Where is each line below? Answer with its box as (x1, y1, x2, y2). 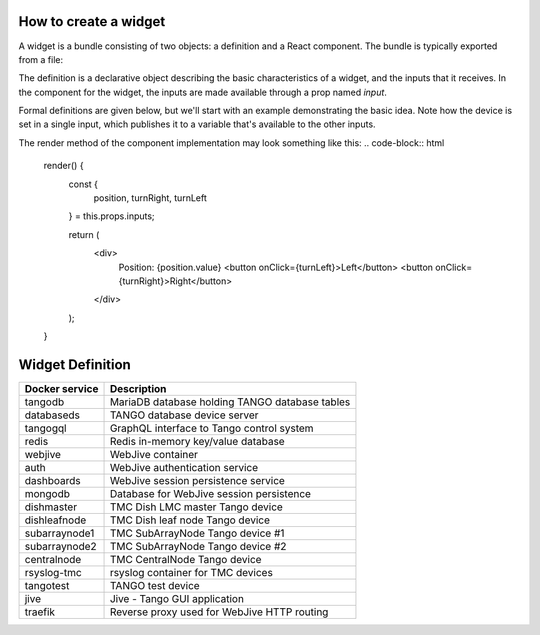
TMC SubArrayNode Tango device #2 (109, 540, 287, 554)
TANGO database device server (109, 408, 259, 422)
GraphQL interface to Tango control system (109, 421, 314, 435)
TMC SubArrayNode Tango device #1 (109, 526, 285, 540)
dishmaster (24, 500, 78, 514)
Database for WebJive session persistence (109, 487, 312, 501)
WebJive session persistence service (109, 474, 285, 488)
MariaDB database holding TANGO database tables (109, 395, 351, 409)
